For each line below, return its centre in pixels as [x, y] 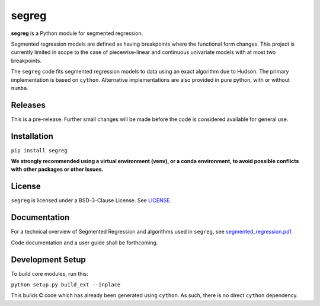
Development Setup [48, 259]
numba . [20, 88]
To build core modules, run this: [49, 273]
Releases [28, 105]
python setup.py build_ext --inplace [66, 284]
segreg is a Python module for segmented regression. [77, 33]
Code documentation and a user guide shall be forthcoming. [84, 243]
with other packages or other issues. [57, 170]
